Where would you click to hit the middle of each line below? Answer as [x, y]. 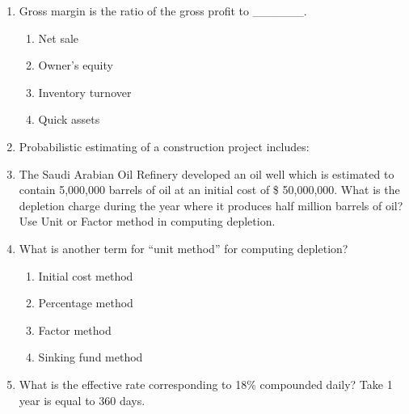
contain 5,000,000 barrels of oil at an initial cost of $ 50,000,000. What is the [209, 190]
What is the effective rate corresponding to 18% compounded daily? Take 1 [206, 384]
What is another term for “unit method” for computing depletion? [183, 248]
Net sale [59, 38]
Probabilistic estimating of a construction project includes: [164, 146]
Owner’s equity [76, 65]
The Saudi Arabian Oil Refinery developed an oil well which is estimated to [207, 173]
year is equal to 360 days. [82, 400]
